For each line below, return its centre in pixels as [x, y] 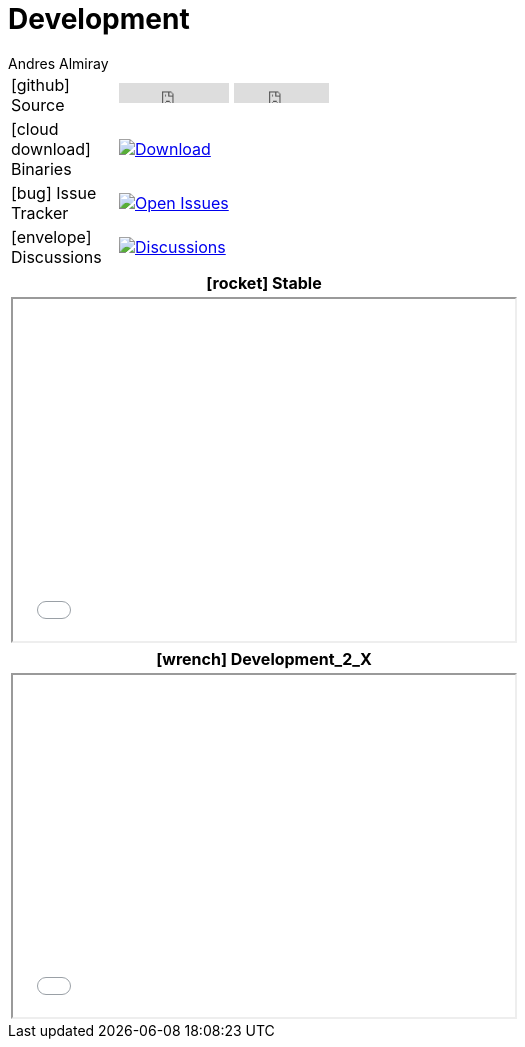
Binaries [41, 168]
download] [51, 148]
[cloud [35, 128]
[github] [40, 84]
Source [38, 104]
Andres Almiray [58, 63]
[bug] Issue [54, 192]
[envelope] [51, 236]
